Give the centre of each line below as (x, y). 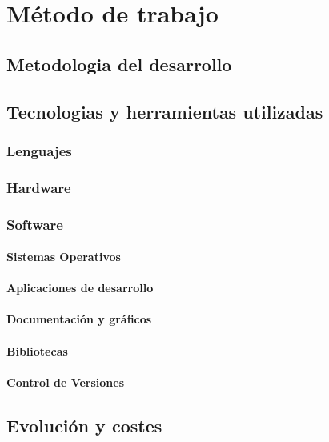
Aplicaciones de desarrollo (80, 288)
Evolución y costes (84, 425)
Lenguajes (39, 150)
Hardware (39, 187)
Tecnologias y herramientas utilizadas (165, 111)
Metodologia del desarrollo (119, 64)
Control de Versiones (66, 382)
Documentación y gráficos (79, 319)
